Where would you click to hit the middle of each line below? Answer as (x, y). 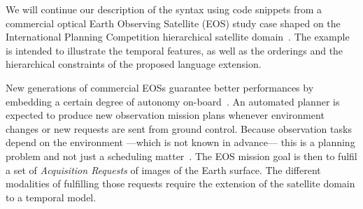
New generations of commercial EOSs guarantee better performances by (160, 87)
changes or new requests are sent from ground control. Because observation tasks (179, 128)
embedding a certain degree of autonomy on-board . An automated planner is (173, 101)
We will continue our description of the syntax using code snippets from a (164, 9)
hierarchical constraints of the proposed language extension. (134, 64)
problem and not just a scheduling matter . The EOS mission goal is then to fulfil (181, 156)
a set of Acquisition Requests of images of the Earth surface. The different (163, 170)
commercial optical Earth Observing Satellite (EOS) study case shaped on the (173, 23)
